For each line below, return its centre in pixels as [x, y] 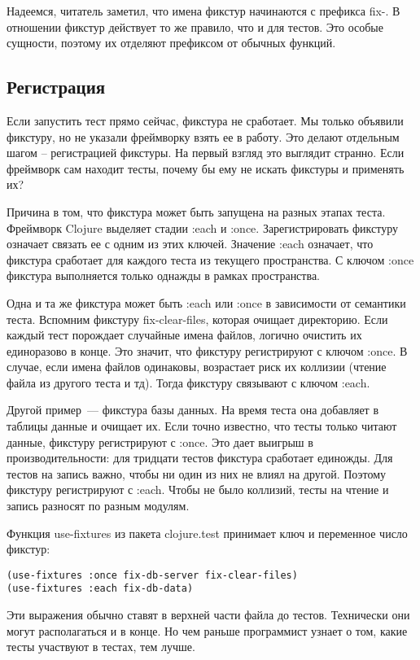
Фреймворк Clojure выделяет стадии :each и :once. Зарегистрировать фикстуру [202, 227]
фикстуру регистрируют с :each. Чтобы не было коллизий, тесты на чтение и [198, 490]
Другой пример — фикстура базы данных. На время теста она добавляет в [193, 410]
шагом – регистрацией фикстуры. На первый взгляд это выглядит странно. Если [206, 153]
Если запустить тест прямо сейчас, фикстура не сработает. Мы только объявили [205, 120]
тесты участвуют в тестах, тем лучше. [101, 647]
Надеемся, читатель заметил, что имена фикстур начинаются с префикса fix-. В [203, 11]
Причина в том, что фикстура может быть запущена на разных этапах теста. [196, 211]
